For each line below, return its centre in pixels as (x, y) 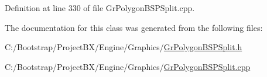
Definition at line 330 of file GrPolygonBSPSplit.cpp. (100, 8)
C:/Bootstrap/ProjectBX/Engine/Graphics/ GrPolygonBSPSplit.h (124, 47)
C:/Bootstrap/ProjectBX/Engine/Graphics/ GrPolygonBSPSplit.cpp (128, 66)
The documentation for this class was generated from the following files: (134, 27)
